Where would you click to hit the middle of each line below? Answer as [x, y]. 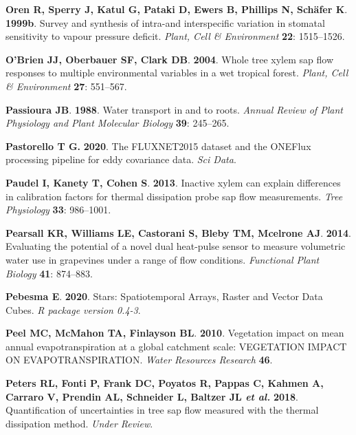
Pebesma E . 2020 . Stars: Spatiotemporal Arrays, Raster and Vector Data [164, 296]
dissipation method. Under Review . [79, 423]
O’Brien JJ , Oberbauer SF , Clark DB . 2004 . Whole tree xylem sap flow [169, 59]
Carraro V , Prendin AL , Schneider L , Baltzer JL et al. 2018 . [152, 396]
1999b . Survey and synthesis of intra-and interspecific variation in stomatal [165, 22]
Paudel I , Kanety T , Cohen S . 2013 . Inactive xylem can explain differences [173, 182]
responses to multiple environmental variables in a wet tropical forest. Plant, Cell [177, 73]
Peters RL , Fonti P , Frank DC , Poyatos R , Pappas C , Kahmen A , [165, 383]
